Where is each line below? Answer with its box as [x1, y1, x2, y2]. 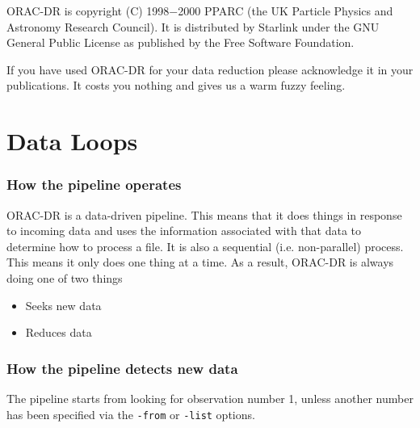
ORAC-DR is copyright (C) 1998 [6, 2, 170, 19]
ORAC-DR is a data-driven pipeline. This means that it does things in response [6, 206, 402, 223]
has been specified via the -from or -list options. [6, 405, 255, 422]
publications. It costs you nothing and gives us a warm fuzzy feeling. [6, 77, 346, 94]
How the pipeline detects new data [6, 358, 238, 378]
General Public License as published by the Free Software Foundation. [6, 34, 355, 51]
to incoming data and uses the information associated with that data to [6, 222, 362, 239]
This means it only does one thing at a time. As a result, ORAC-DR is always [6, 254, 394, 271]
